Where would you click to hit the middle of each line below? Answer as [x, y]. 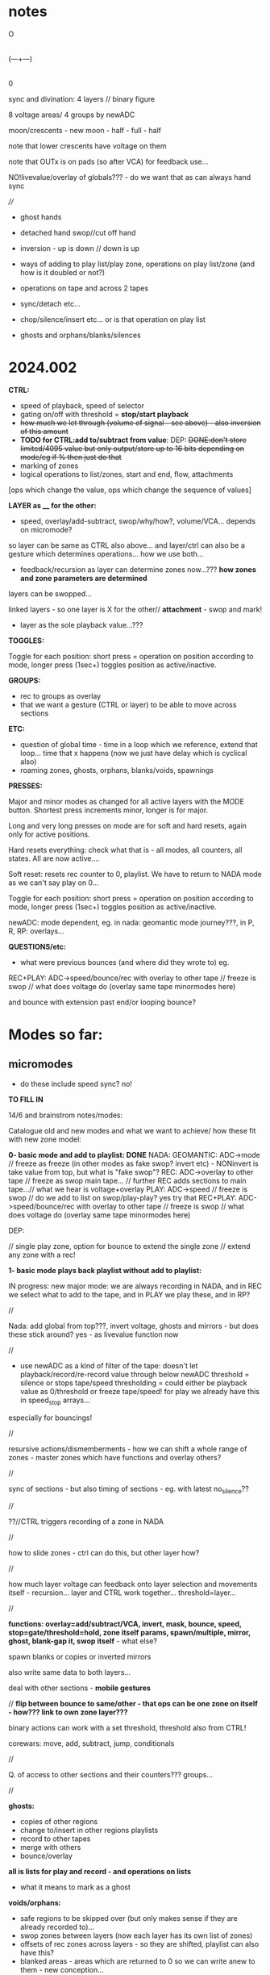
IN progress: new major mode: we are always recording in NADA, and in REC [135, 1286]
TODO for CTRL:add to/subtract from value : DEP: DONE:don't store [133, 440]
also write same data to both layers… [70, 1672]
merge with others [50, 1848]
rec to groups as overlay [60, 695]
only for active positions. [49, 834]
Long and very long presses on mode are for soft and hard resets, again [128, 825]
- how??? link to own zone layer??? [68, 1712]
